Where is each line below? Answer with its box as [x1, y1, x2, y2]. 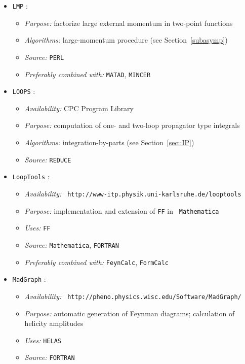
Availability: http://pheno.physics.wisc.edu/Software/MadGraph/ [24, 290, 241, 301]
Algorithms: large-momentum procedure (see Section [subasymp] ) [24, 35, 228, 45]
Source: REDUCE [24, 154, 71, 164]
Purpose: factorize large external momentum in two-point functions [24, 17, 233, 28]
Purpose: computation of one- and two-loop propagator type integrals [24, 120, 240, 130]
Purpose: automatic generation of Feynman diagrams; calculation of [24, 308, 235, 318]
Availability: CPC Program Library [24, 103, 134, 113]
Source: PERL [24, 51, 64, 62]
